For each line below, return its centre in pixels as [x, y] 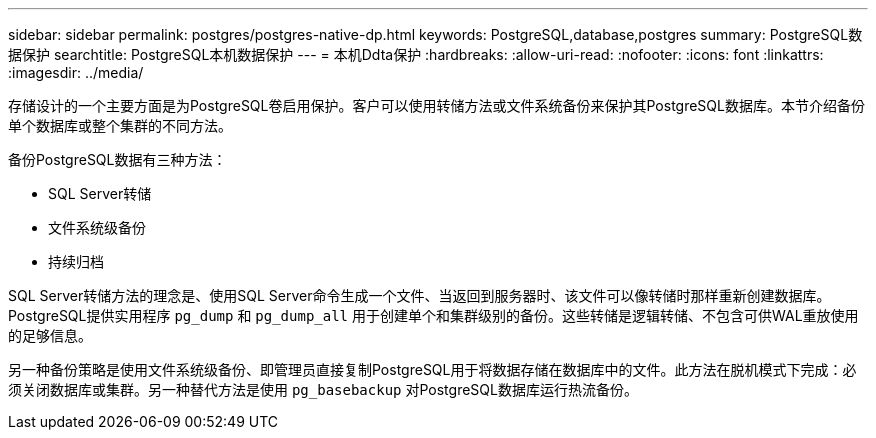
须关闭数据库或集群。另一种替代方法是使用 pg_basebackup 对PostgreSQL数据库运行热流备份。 [323, 389]
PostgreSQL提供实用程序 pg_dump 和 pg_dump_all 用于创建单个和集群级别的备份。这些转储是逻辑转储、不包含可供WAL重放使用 [433, 315]
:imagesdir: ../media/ [76, 72]
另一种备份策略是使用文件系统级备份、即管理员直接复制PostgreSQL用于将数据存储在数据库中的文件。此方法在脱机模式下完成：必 [432, 369]
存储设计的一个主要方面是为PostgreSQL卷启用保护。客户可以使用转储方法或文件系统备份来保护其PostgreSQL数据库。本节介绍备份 [436, 105]
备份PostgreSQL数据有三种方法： [117, 159]
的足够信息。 [50, 335]
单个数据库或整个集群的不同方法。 [120, 125]
